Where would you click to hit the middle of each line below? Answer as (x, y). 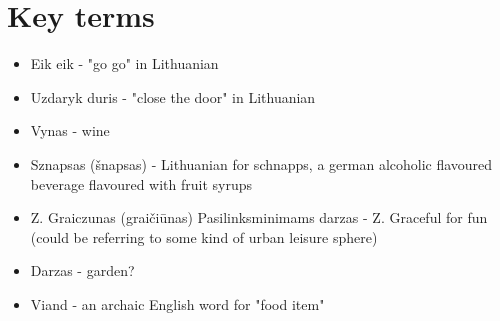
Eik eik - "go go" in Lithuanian (124, 63)
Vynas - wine (70, 130)
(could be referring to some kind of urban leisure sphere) (204, 236)
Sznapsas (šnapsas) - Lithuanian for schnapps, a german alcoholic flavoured (261, 163)
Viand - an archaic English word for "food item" (177, 303)
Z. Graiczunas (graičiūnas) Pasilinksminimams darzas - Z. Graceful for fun (259, 217)
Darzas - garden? (82, 270)
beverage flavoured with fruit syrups (141, 183)
